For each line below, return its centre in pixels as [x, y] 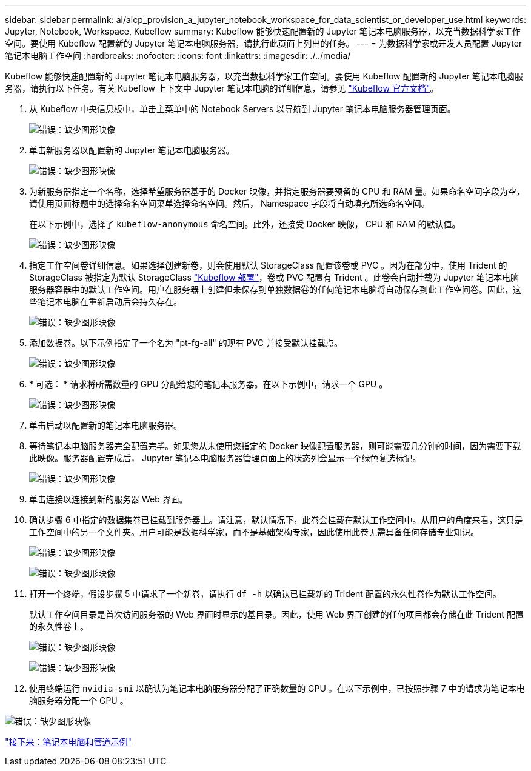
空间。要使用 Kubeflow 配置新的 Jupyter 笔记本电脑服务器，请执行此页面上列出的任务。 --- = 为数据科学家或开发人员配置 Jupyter [264, 43]
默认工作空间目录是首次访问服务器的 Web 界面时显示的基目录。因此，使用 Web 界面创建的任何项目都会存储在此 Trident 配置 [276, 614]
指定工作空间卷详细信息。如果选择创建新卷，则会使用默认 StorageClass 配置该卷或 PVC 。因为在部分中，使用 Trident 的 [268, 265]
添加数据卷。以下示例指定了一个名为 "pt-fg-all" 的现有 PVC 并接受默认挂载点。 [186, 343]
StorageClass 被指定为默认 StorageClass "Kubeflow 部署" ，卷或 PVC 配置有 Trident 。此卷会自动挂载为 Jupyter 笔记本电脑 [274, 277]
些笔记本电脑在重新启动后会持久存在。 [105, 302]
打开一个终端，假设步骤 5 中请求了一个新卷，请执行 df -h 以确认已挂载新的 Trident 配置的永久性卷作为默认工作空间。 [265, 594]
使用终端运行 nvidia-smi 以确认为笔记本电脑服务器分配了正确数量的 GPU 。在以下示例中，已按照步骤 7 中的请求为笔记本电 [277, 688]
